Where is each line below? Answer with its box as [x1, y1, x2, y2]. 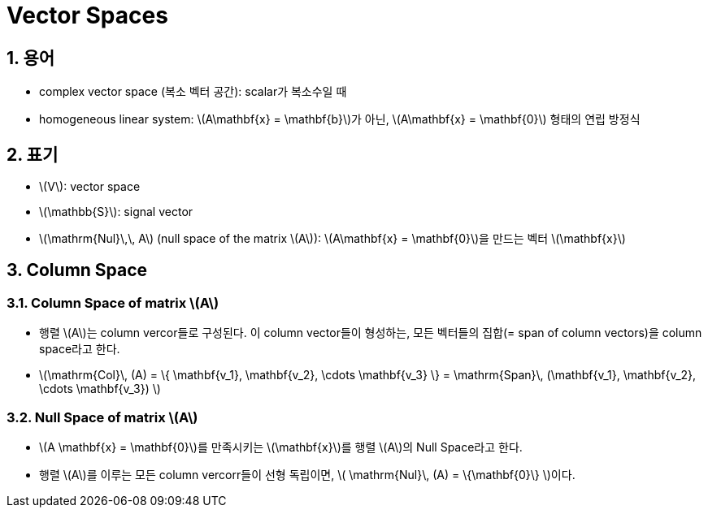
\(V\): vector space [39, 179, 141, 194]
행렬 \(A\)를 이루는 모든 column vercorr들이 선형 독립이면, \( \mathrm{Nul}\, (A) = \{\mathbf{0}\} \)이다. [39, 467, 576, 482]
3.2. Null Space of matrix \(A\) [7, 408, 198, 425]
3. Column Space [7, 260, 148, 281]
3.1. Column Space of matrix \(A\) [7, 294, 219, 311]
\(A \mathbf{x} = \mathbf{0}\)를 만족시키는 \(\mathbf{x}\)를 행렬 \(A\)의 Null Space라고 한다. [39, 439, 523, 454]
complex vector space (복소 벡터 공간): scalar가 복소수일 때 [39, 84, 347, 99]
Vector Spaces [7, 2, 168, 29]
